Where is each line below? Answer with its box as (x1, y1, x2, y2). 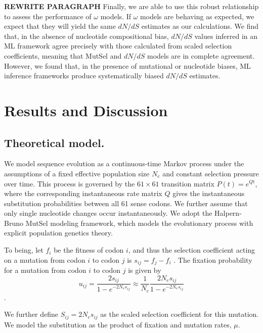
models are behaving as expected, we (140, 11, 254, 21)
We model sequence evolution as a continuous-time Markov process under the (4, 158, 244, 169)
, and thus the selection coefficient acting (128, 245, 255, 255)
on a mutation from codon (4, 254, 85, 265)
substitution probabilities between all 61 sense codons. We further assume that (4, 198, 248, 208)
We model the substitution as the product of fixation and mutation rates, (4, 319, 232, 329)
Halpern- (214, 208, 242, 218)
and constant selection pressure (162, 168, 259, 178)
